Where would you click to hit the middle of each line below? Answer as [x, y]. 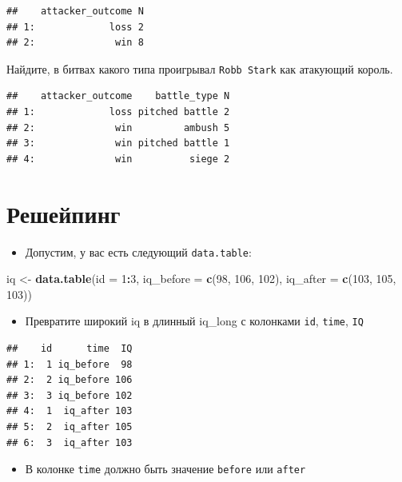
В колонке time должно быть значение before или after [165, 469]
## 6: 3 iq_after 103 [70, 442]
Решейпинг [64, 213]
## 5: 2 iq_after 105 [70, 427]
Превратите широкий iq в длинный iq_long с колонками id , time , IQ [194, 321]
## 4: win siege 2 [118, 159]
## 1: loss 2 [75, 27]
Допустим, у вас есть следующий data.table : [138, 251]
